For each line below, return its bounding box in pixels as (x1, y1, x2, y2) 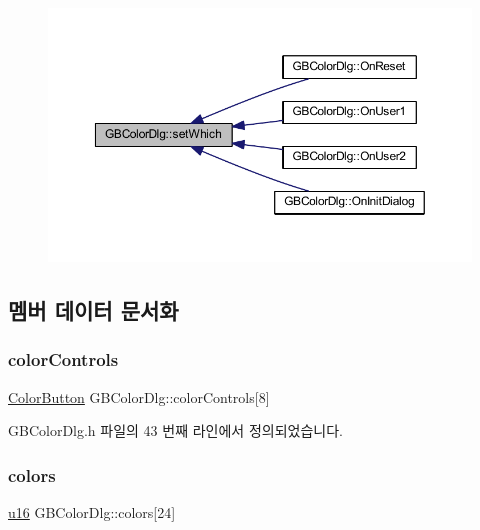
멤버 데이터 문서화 (8, 295, 179, 326)
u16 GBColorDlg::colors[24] (8, 502, 176, 523)
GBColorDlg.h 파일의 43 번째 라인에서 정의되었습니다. (8, 420, 343, 441)
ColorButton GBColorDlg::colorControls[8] (8, 386, 270, 407)
